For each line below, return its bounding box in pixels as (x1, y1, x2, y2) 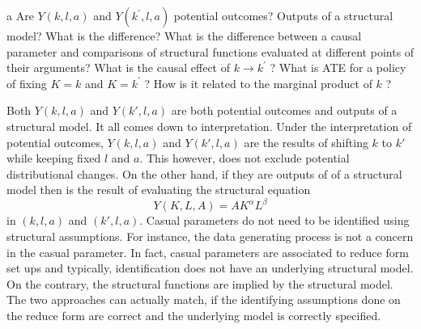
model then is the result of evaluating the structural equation (6, 181, 311, 198)
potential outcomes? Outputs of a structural (173, 7, 393, 23)
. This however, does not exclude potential (139, 150, 350, 167)
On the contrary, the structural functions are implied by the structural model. (6, 275, 393, 292)
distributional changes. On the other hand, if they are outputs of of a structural (6, 165, 402, 182)
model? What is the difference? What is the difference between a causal (6, 27, 362, 44)
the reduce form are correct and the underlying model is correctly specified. (6, 307, 381, 323)
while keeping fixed (6, 150, 101, 167)
